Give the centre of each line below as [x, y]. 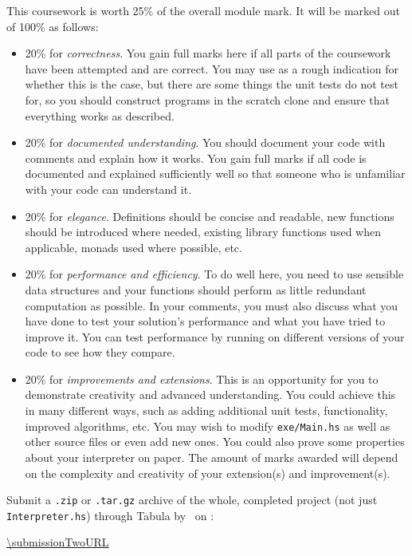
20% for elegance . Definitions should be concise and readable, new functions [210, 216]
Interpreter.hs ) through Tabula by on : [110, 515]
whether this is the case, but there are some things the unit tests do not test [212, 84]
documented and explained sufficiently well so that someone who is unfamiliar [215, 174]
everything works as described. [100, 115]
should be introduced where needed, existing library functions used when [203, 232]
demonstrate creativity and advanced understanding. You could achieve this [210, 394]
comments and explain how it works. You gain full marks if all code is [196, 158]
